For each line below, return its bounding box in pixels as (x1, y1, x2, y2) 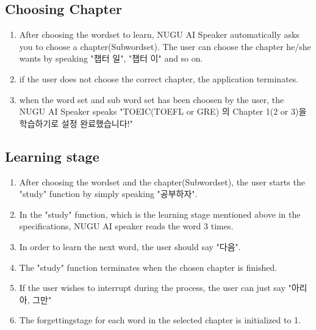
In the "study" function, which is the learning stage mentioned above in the (19, 207, 301, 220)
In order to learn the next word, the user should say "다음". (19, 240, 241, 253)
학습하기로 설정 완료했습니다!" (19, 117, 133, 129)
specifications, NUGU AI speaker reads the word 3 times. (19, 220, 234, 232)
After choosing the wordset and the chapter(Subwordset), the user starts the (19, 175, 305, 188)
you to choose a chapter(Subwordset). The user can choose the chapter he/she (19, 40, 311, 52)
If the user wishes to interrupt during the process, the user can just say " (19, 281, 292, 294)
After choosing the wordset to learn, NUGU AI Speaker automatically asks (19, 28, 300, 41)
